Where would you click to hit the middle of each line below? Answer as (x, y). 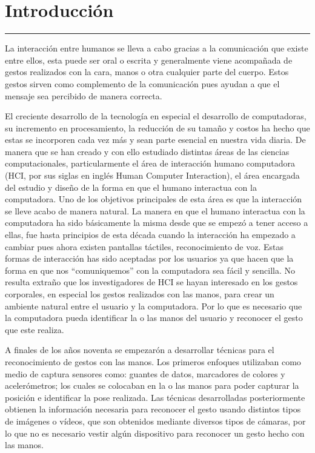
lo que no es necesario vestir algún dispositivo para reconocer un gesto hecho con (155, 433)
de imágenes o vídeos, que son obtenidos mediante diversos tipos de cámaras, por (155, 421)
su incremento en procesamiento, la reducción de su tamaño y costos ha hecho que (157, 127)
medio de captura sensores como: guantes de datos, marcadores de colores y (145, 373)
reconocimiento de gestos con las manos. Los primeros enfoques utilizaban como (153, 361)
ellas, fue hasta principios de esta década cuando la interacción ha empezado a (150, 235)
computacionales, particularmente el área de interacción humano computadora (150, 163)
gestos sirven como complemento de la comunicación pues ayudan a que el (142, 83)
